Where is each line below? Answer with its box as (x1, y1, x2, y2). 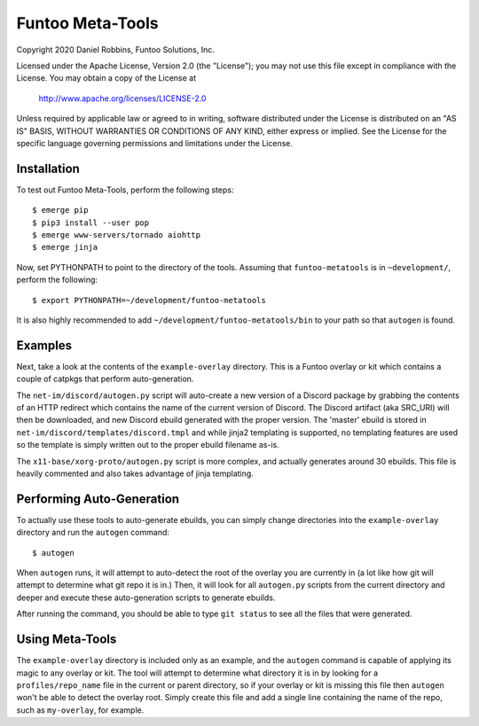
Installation (16, 160, 80, 176)
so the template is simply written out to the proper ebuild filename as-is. (16, 440, 279, 450)
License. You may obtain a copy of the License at (16, 73, 197, 83)
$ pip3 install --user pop (32, 217, 150, 228)
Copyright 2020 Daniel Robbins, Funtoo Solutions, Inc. (16, 44, 215, 55)
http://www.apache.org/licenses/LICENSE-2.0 (38, 93, 207, 104)
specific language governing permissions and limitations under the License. (16, 137, 293, 148)
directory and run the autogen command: (16, 527, 170, 538)
